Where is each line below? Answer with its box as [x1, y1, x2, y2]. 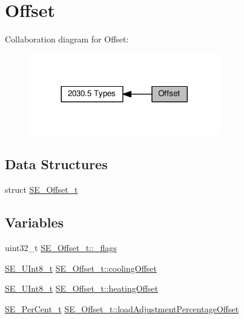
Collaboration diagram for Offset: [5, 33, 129, 45]
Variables [5, 213, 64, 232]
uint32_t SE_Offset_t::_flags [5, 241, 117, 254]
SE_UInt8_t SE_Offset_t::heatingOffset [5, 282, 158, 295]
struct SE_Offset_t [5, 183, 78, 196]
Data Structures [5, 155, 108, 173]
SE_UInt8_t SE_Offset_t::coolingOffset [5, 261, 157, 274]
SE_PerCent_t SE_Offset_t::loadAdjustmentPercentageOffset [5, 302, 239, 315]
